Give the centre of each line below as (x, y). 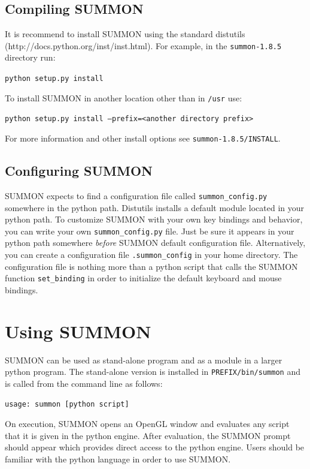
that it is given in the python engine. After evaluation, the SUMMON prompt (148, 435)
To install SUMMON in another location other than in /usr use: (124, 97)
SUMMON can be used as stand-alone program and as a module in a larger (144, 360)
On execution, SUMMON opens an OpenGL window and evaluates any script (147, 424)
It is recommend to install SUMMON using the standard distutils (125, 34)
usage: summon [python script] (67, 405)
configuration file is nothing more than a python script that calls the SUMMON (151, 266)
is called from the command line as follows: (84, 383)
